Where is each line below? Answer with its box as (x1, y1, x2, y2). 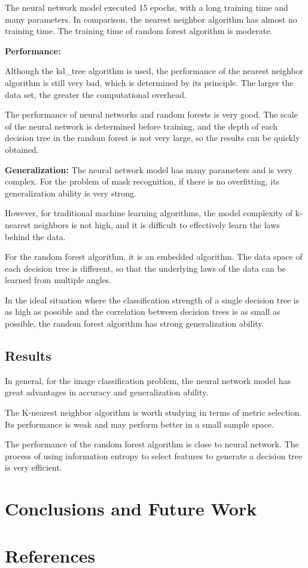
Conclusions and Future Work (5, 496, 257, 521)
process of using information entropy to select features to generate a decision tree (5, 449, 303, 462)
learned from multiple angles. (5, 274, 112, 286)
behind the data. (5, 230, 66, 242)
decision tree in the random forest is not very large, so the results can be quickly (5, 131, 300, 144)
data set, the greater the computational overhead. (5, 88, 187, 100)
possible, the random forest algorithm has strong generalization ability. (5, 317, 264, 330)
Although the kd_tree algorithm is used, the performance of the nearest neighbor (5, 65, 304, 77)
